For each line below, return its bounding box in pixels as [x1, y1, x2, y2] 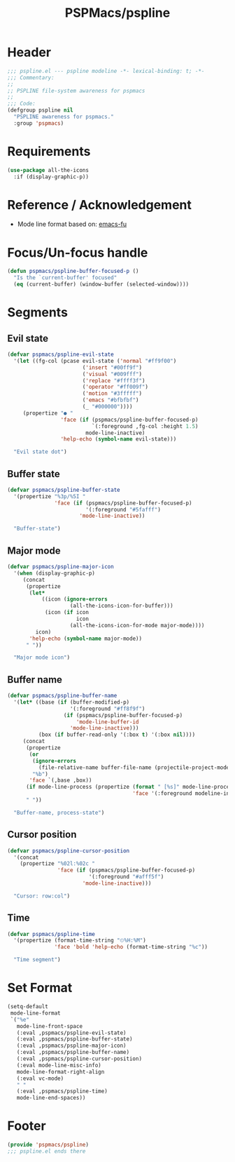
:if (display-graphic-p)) [13, 173, 90, 180]
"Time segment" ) [13, 956, 61, 963]
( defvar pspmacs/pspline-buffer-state [7, 486, 120, 493]
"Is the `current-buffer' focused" [13, 274, 117, 281]
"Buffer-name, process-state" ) [13, 809, 105, 816]
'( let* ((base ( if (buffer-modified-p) [13, 698, 130, 706]
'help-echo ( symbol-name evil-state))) [60, 436, 177, 443]
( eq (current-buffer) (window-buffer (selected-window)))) [13, 281, 190, 288]
